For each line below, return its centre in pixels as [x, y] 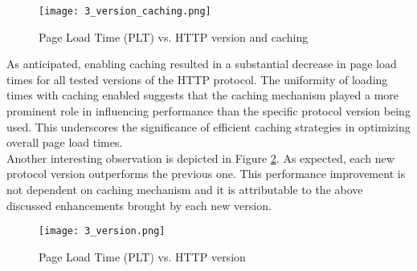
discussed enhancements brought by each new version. [139, 205]
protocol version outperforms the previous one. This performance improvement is [206, 174]
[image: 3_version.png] [102, 231]
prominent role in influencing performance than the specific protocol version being [208, 111]
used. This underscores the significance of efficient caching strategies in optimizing [208, 126]
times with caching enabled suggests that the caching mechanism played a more [203, 95]
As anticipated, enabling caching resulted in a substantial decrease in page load [202, 64]
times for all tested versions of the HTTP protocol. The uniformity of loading [197, 79]
